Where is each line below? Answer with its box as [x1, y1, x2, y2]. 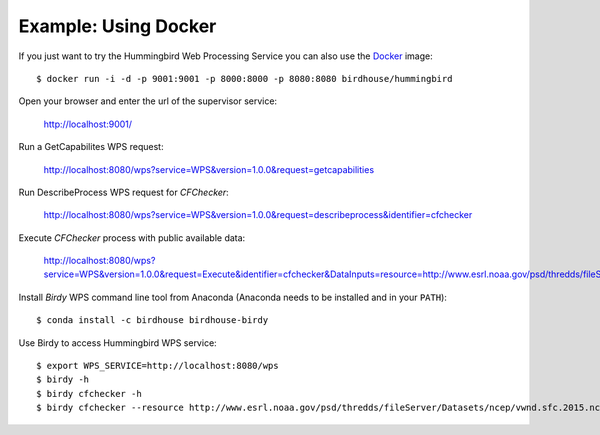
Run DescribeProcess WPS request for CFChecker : [18, 186, 229, 198]
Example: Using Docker [18, 15, 217, 37]
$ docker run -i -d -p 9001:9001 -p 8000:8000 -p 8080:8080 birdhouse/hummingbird [36, 73, 453, 84]
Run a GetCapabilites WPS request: [18, 141, 164, 153]
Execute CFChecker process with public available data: [18, 231, 246, 244]
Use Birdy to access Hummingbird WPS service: [18, 336, 217, 349]
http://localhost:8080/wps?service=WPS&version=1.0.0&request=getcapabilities [43, 163, 375, 175]
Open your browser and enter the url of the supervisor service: [18, 95, 278, 107]
